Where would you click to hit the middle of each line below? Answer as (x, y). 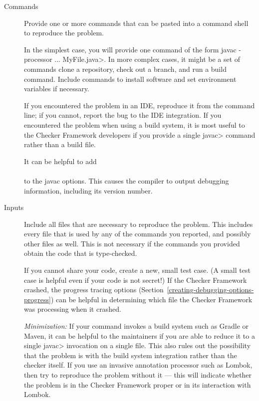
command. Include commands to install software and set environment (130, 79)
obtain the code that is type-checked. (81, 253)
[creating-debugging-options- (210, 290)
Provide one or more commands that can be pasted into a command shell (136, 23)
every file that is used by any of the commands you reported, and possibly (137, 234)
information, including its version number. (88, 190)
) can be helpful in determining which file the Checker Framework (151, 299)
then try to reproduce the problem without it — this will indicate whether (138, 375)
